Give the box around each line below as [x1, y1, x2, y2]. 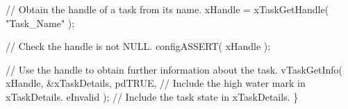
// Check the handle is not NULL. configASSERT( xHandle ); [6, 39, 271, 53]
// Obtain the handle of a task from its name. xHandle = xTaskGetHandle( [6, 2, 329, 16]
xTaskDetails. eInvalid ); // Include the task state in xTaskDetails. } [6, 89, 299, 103]
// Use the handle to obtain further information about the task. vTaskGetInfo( [6, 62, 343, 76]
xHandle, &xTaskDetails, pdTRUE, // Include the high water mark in [6, 76, 306, 90]
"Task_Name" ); [6, 15, 75, 30]
